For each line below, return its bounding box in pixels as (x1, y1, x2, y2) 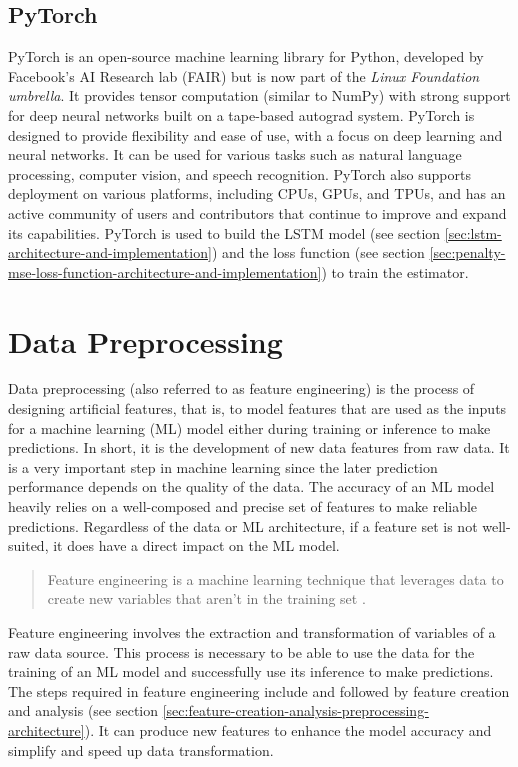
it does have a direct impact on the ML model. (53, 535, 340, 556)
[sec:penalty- (429, 242, 506, 263)
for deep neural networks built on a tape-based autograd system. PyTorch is (8, 104, 475, 125)
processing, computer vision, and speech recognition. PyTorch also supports (8, 163, 471, 184)
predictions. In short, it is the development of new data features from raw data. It (8, 437, 510, 458)
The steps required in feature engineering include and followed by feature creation (8, 680, 510, 701)
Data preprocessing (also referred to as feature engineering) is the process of (8, 378, 475, 399)
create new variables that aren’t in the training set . (47, 588, 366, 609)
